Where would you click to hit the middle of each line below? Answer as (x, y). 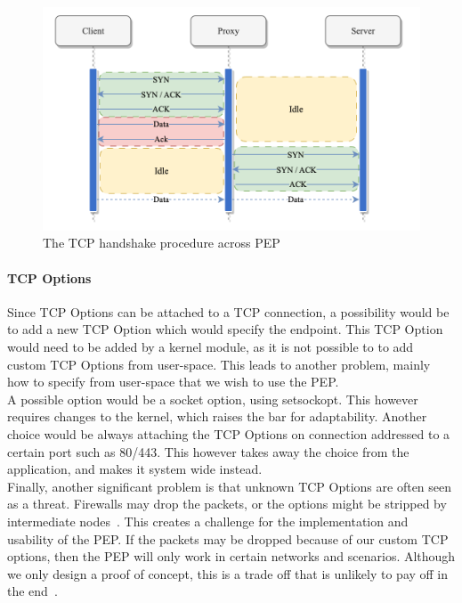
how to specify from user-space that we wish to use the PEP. (173, 382)
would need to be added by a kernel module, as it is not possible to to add (211, 347)
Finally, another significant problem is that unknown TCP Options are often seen (230, 486)
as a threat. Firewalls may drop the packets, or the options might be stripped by (227, 504)
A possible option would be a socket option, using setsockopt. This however (213, 399)
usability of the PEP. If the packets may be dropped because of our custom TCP (228, 538)
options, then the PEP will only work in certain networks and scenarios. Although (231, 556)
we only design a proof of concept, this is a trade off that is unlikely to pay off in (228, 573)
